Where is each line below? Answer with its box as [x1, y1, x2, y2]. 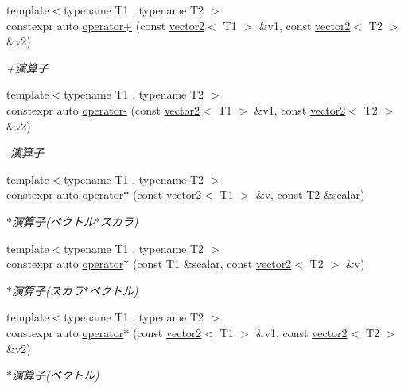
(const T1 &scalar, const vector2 [132, 255, 292, 272]
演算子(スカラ [12, 282, 84, 298]
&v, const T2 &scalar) [255, 186, 365, 203]
